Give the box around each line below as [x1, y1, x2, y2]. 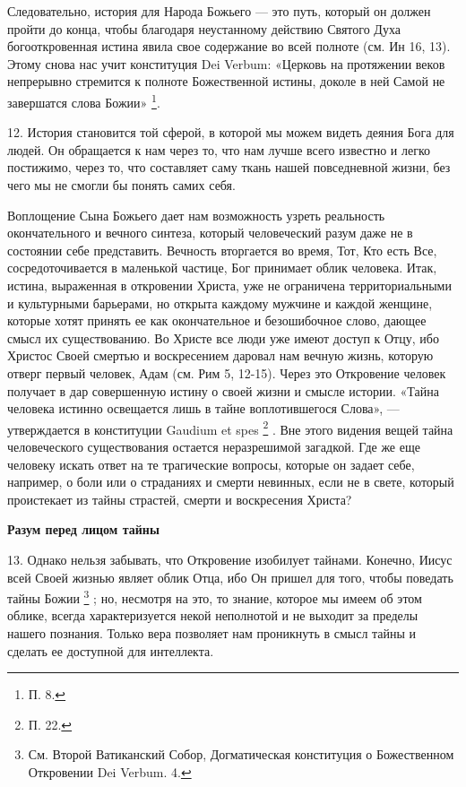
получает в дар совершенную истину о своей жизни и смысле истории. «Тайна [7, 381, 439, 400]
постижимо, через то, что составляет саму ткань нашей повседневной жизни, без [7, 158, 451, 177]
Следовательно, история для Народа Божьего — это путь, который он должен [7, 2, 431, 20]
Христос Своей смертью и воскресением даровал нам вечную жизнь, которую [7, 346, 434, 365]
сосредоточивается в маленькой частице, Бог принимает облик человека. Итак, [7, 258, 437, 277]
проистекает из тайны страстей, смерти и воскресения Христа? [7, 489, 352, 508]
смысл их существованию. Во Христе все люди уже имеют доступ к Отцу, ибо [7, 328, 439, 347]
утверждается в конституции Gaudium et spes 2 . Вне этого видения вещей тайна [7, 417, 453, 438]
